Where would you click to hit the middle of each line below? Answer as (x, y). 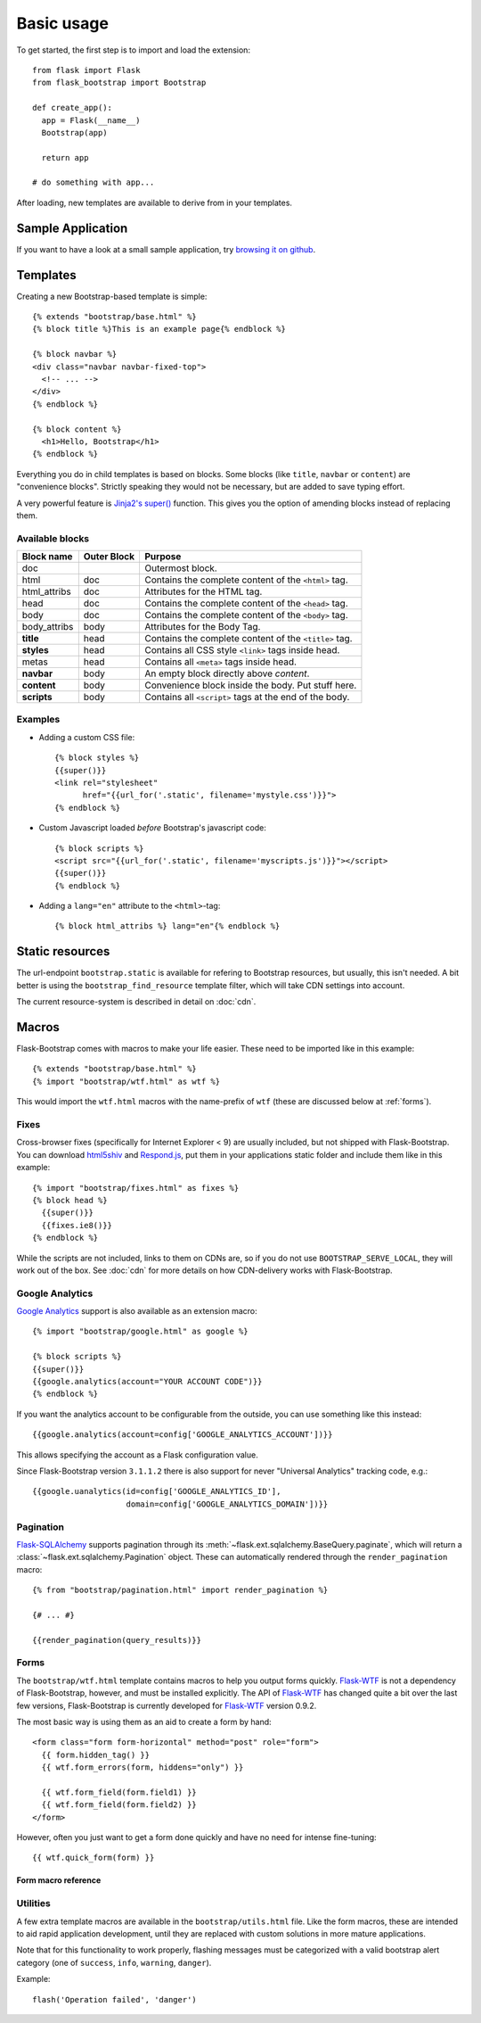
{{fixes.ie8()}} (77, 1225)
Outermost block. (180, 568)
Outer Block (109, 557)
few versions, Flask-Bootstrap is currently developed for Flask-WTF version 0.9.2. (167, 1705)
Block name (47, 557)
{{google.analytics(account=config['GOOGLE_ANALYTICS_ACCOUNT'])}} (183, 1435)
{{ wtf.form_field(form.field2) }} (119, 1805)
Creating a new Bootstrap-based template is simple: (112, 296)
